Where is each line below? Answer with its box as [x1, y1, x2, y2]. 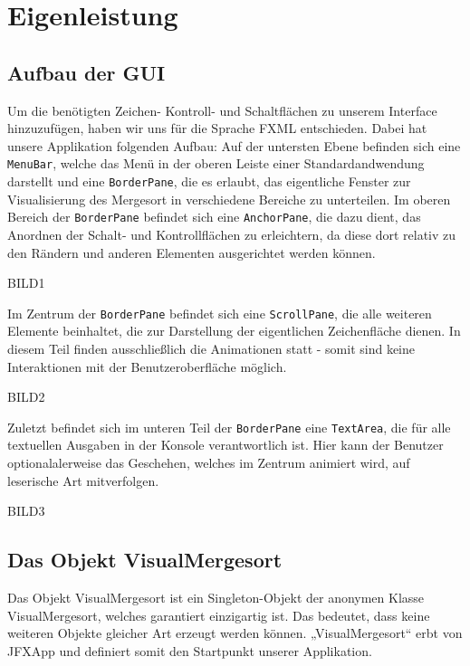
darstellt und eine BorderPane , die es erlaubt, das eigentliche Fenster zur [7, 172, 411, 191]
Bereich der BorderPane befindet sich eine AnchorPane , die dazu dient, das [7, 207, 421, 226]
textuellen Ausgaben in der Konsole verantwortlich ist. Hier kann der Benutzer [7, 435, 444, 454]
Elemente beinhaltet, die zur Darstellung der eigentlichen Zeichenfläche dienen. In [7, 321, 461, 340]
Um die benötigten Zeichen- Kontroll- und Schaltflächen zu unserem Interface [7, 100, 437, 119]
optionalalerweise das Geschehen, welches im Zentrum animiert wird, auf [7, 452, 410, 471]
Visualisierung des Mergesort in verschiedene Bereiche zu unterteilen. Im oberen [7, 189, 451, 208]
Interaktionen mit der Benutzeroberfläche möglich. [7, 357, 287, 376]
